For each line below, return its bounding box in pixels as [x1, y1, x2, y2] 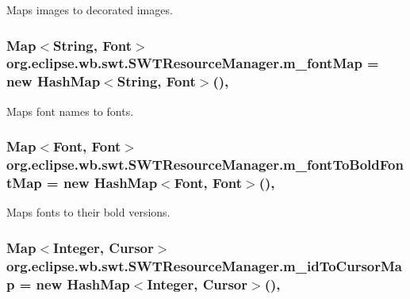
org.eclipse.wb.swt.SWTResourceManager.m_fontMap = [6, 53, 379, 73]
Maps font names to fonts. [6, 102, 134, 119]
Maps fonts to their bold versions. [6, 204, 171, 220]
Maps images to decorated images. [6, 2, 173, 17]
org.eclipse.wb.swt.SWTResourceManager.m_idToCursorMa [6, 255, 402, 275]
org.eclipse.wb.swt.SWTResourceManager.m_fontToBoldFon [6, 155, 404, 174]
